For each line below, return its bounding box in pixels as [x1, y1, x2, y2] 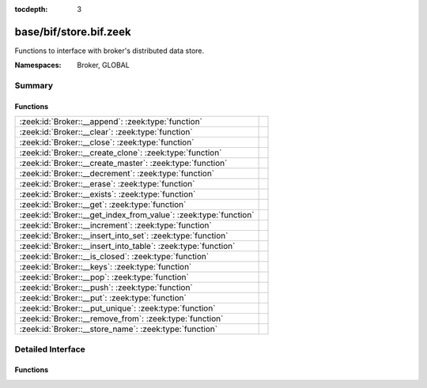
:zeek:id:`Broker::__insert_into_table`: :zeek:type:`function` [19, 241, 236, 252]
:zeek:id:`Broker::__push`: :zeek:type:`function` [19, 282, 193, 293]
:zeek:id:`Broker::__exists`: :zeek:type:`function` [19, 189, 196, 200]
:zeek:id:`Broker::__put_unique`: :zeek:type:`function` [19, 303, 216, 314]
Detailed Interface [14, 344, 86, 355]
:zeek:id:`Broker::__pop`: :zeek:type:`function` [19, 272, 189, 283]
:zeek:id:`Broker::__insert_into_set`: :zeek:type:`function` [19, 230, 229, 241]
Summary [14, 80, 54, 91]
